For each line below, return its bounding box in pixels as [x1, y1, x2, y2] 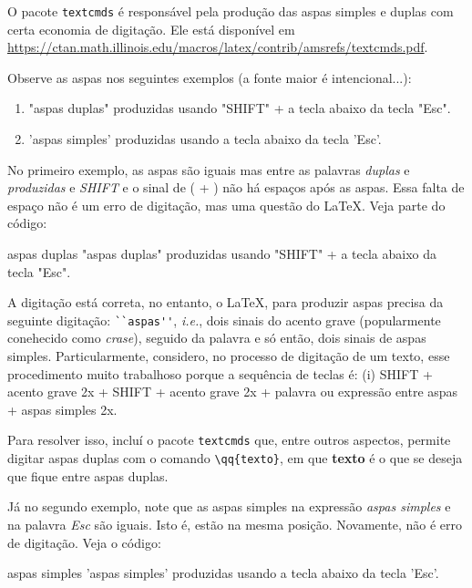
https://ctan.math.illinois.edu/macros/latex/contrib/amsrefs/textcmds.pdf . [7, 37, 428, 57]
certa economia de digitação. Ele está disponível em [7, 19, 295, 38]
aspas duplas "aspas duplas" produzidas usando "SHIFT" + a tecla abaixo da [7, 244, 437, 263]
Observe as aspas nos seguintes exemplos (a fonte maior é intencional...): [7, 67, 412, 87]
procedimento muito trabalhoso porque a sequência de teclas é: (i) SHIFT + [7, 364, 433, 383]
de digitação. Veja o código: [7, 532, 161, 552]
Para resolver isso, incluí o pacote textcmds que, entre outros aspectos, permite [7, 430, 451, 449]
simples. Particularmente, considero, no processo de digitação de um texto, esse [7, 346, 450, 366]
